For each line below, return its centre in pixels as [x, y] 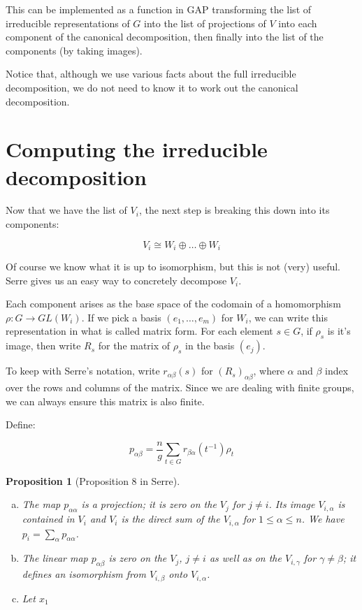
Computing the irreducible [137, 149]
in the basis [210, 346]
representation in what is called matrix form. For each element [139, 331]
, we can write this [288, 317]
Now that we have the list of [66, 210]
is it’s [339, 331]
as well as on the [245, 558]
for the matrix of [134, 346]
